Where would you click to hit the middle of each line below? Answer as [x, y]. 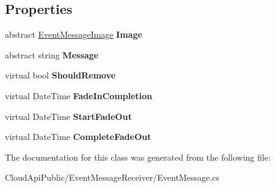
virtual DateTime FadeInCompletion [79, 95]
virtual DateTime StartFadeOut [68, 116]
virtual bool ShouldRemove [60, 75]
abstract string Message [52, 54]
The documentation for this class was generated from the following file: [138, 157]
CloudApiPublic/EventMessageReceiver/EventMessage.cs [112, 177]
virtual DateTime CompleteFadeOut [78, 137]
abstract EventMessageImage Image [74, 34]
